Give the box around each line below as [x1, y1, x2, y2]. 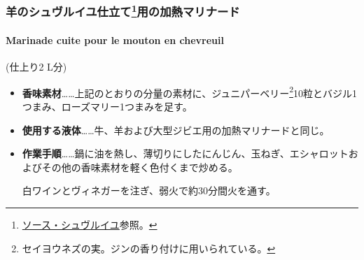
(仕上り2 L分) [6, 59, 67, 74]
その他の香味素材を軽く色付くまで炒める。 [41, 159, 238, 174]
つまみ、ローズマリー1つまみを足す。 [22, 99, 192, 113]
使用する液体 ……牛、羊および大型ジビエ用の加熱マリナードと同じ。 [22, 122, 330, 137]
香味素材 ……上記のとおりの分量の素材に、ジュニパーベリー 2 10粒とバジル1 [22, 83, 357, 100]
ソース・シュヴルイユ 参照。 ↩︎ [22, 217, 157, 231]
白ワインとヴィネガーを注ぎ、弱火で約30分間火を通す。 [22, 183, 276, 198]
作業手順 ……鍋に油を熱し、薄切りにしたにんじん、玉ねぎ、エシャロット [22, 146, 349, 161]
